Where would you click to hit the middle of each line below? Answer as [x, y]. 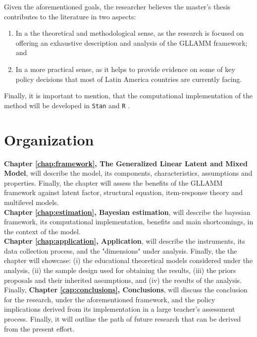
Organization [49, 139]
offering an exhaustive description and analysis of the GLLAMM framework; [131, 42]
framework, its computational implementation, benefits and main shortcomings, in [129, 222]
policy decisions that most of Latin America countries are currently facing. [129, 79]
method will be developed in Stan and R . [67, 105]
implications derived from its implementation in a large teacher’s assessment [120, 309]
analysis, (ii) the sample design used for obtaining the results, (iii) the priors [120, 270]
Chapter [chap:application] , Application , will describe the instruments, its [125, 241]
